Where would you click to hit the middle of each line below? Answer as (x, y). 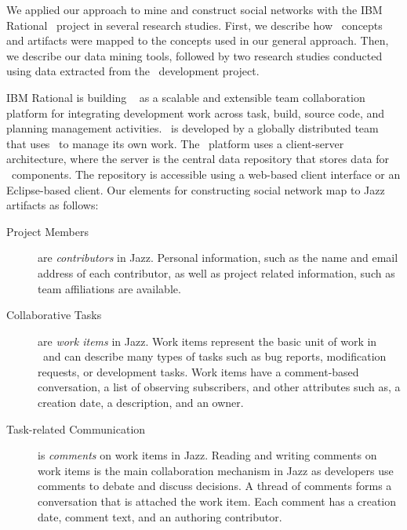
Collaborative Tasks (54, 315)
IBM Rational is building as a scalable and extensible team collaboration (186, 97)
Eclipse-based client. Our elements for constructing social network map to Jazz (196, 189)
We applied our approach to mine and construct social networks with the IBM (194, 9)
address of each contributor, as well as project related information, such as (216, 272)
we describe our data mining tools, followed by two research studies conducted (194, 55)
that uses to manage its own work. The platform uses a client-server (175, 143)
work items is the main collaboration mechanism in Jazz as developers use (216, 470)
